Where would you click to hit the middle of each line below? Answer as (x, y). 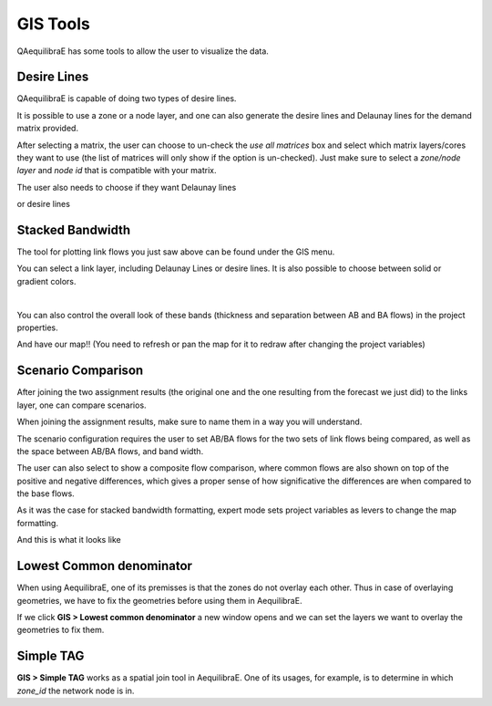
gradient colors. (46, 281)
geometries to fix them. (61, 630)
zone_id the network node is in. (76, 690)
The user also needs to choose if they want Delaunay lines (127, 187)
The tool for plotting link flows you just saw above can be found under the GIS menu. (176, 252)
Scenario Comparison (80, 371)
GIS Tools (53, 24)
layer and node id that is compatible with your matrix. (117, 171)
